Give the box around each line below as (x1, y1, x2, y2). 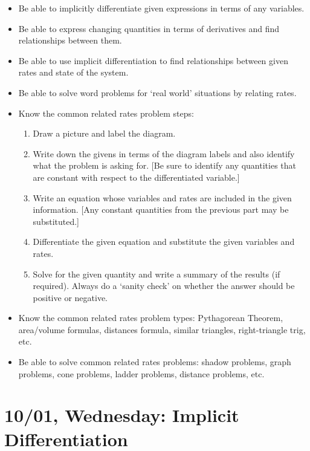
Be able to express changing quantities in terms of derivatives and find (18, 22, 279, 34)
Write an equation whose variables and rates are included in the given (33, 191, 292, 204)
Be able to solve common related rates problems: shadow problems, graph (18, 355, 291, 368)
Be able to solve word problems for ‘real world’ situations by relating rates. (18, 86, 297, 99)
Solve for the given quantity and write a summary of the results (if (33, 267, 280, 280)
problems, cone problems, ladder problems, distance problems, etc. (18, 367, 265, 380)
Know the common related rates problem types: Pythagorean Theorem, (18, 311, 283, 324)
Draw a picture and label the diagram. (33, 127, 176, 140)
